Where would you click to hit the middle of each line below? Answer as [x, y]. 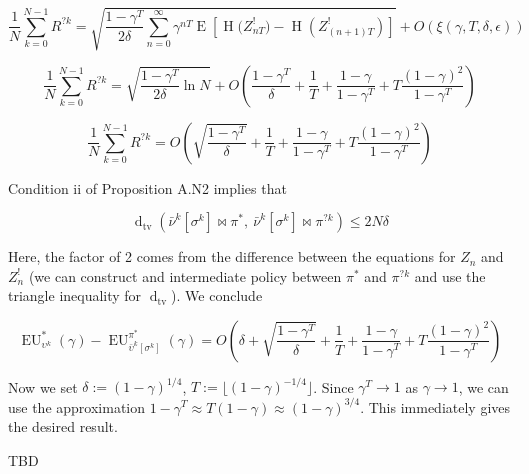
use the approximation [77, 406]
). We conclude [217, 295]
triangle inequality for [75, 295]
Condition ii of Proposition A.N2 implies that [147, 187]
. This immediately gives [435, 406]
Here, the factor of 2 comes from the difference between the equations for [232, 256]
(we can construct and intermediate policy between [185, 275]
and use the [450, 275]
